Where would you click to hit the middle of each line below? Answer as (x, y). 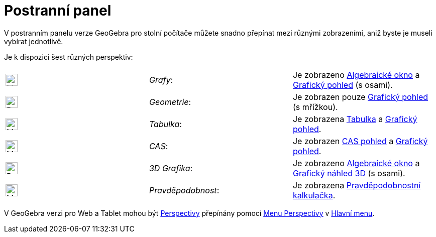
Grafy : (161, 80)
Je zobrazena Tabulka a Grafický (355, 119)
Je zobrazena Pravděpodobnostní (357, 185)
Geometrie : (170, 102)
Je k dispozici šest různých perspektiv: (69, 57)
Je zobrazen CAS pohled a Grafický (360, 141)
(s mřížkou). (315, 107)
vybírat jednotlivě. (34, 41)
